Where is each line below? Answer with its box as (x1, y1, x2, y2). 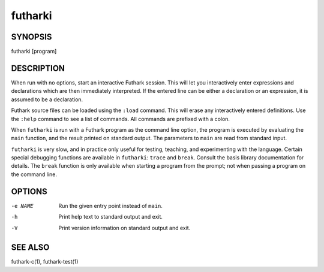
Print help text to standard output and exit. (58, 213, 163, 220)
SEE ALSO (11, 243, 50, 253)
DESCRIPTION (11, 63, 65, 73)
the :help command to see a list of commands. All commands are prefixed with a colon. (11, 115, 230, 122)
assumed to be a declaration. (11, 96, 83, 103)
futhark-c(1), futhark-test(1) (11, 258, 79, 265)
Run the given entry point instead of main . (58, 202, 163, 209)
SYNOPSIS (11, 32, 52, 42)
